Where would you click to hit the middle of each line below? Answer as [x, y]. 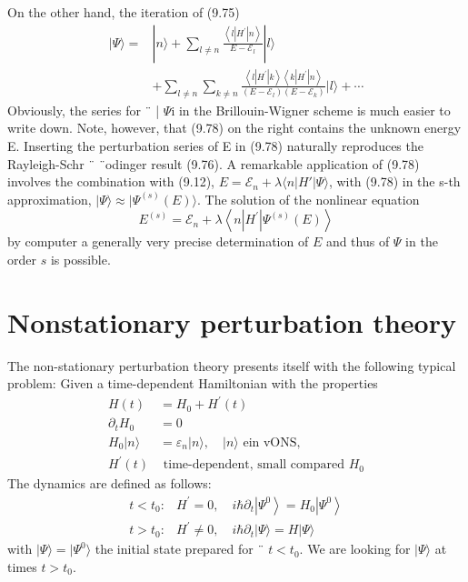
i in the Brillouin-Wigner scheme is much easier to [311, 110]
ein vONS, [272, 442]
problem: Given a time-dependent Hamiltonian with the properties [193, 383]
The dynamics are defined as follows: [110, 483]
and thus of [358, 241]
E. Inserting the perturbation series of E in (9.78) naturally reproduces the [215, 145]
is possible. [80, 259]
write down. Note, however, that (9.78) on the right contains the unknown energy [234, 128]
